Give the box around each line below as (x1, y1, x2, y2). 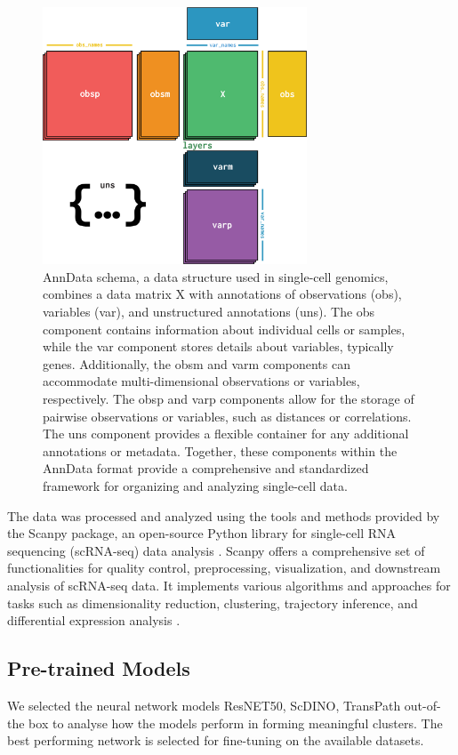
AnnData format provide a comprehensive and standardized (43, 459, 369, 478)
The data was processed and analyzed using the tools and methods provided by (7, 506, 440, 525)
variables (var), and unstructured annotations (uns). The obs (43, 302, 375, 321)
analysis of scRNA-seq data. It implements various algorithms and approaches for (7, 575, 451, 594)
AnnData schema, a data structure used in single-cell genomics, (43, 267, 389, 285)
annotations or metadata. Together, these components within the (43, 441, 398, 460)
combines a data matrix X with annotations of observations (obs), (43, 285, 402, 303)
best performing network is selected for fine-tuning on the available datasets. (7, 731, 424, 750)
